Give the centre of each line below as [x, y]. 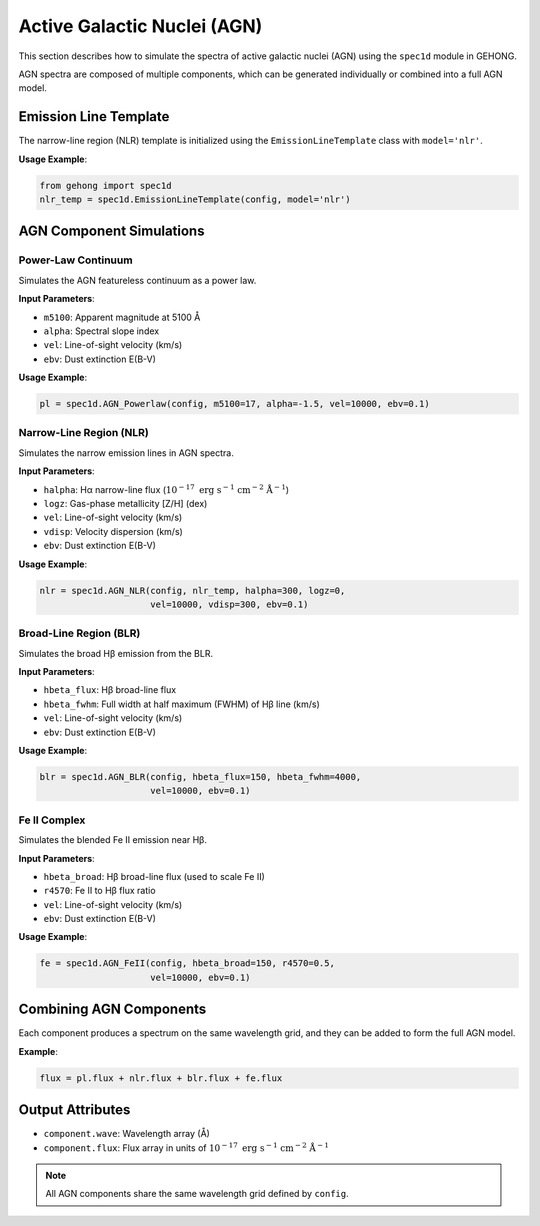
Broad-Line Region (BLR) [79, 633]
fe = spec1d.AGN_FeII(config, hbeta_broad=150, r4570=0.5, [187, 963]
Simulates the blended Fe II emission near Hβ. [112, 840]
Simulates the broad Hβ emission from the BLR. [116, 653]
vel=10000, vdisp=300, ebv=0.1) [229, 604]
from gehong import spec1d [105, 185]
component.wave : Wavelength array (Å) [126, 1134]
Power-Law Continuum [76, 260]
